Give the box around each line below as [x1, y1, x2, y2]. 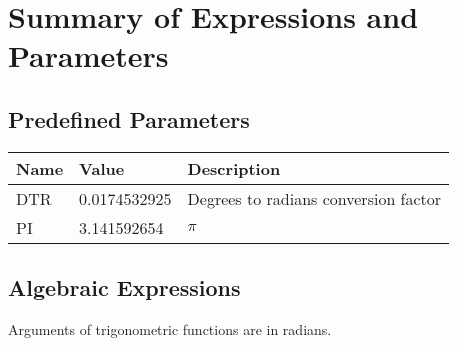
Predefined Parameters [8, 103, 250, 134]
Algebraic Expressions [8, 272, 241, 303]
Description [187, 156, 281, 180]
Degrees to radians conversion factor [187, 186, 442, 210]
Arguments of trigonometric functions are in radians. [8, 318, 332, 339]
